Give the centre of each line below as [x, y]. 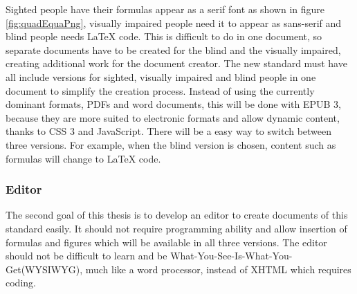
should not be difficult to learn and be [86, 256]
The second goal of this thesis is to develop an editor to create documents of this [177, 215]
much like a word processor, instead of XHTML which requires [218, 269]
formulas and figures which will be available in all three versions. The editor [166, 242]
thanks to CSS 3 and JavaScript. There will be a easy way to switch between [169, 131]
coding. [21, 283]
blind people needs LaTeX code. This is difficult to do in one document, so [164, 36]
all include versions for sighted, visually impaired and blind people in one [161, 76]
